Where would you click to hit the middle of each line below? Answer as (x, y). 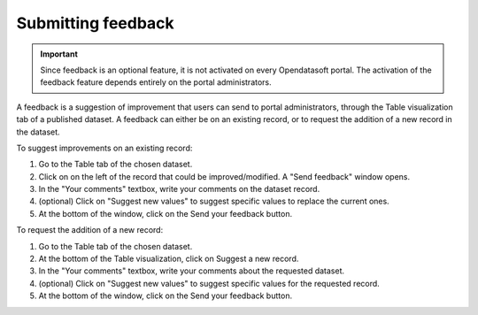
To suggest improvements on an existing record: (104, 148)
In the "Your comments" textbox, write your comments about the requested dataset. (192, 271)
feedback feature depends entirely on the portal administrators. (156, 82)
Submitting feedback (95, 23)
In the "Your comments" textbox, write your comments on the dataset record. (179, 189)
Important (59, 54)
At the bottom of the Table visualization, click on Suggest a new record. (169, 259)
